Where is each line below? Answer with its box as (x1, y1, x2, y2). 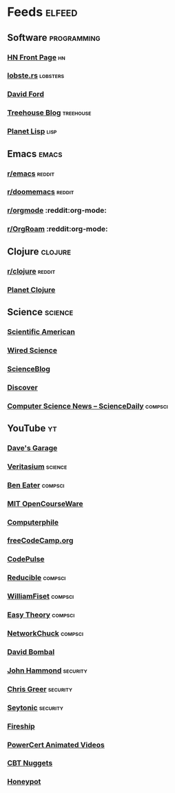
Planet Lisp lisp (7, 127, 57, 136)
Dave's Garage (7, 443, 58, 453)
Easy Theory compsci (7, 610, 75, 619)
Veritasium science (7, 461, 68, 471)
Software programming (7, 32, 101, 44)
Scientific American (7, 326, 76, 336)
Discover (7, 382, 38, 392)
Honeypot (7, 777, 41, 787)
